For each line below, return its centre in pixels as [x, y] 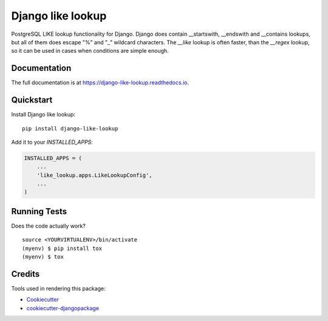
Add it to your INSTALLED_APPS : [52, 142]
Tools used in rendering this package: [58, 289]
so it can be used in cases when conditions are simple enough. [90, 51]
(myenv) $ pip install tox [62, 248]
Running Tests [39, 211]
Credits [26, 274]
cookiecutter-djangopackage [63, 308]
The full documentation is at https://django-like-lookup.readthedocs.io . [100, 83]
